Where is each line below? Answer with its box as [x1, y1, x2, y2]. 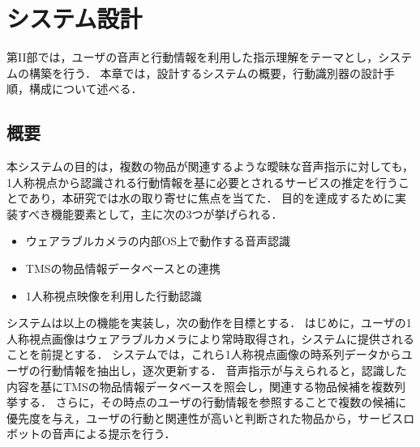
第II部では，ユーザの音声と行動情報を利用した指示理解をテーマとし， [6, 49, 379, 66]
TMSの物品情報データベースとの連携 [25, 260, 221, 277]
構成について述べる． [28, 80, 143, 97]
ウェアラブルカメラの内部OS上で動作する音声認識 [25, 232, 291, 249]
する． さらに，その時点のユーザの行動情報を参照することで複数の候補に [17, 394, 407, 411]
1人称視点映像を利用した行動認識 [25, 287, 202, 304]
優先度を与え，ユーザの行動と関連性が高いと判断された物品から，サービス [6, 409, 404, 426]
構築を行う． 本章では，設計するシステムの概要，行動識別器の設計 [28, 64, 384, 81]
